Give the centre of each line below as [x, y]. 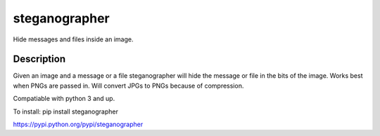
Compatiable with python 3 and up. [64, 99]
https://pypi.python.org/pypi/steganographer [78, 124]
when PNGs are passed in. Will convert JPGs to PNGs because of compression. [128, 86]
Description [39, 59]
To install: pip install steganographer [66, 111]
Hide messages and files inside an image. [73, 39]
